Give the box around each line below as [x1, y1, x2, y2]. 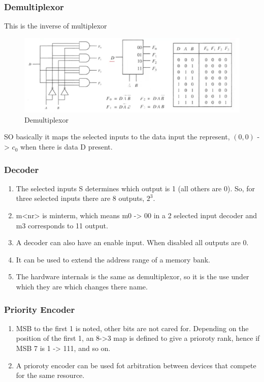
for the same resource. [16, 370, 85, 380]
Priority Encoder [4, 303, 75, 315]
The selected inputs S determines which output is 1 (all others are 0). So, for [16, 183, 255, 193]
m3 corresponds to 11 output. [16, 220, 108, 230]
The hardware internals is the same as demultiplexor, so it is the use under [16, 271, 249, 282]
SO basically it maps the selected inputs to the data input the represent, [4, 131, 230, 142]
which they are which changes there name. [16, 281, 148, 292]
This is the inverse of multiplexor [4, 20, 107, 31]
